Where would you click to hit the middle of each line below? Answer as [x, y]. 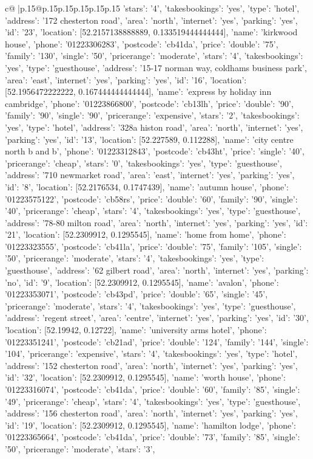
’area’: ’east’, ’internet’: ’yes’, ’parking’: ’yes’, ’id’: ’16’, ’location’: [126, 79]
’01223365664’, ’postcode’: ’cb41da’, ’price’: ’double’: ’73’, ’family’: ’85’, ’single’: [153, 437]
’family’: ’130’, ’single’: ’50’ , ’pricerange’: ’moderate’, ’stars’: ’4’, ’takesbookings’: [154, 56]
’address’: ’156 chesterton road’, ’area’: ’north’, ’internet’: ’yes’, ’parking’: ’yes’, [151, 413]
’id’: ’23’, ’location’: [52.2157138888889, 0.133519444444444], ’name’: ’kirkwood [151, 32]
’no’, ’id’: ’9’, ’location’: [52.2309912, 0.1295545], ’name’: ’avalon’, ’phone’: [142, 282]
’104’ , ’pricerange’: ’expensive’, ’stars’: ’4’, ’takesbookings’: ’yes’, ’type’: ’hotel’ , [151, 354]
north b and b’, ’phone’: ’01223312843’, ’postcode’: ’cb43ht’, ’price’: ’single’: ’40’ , [155, 151]
